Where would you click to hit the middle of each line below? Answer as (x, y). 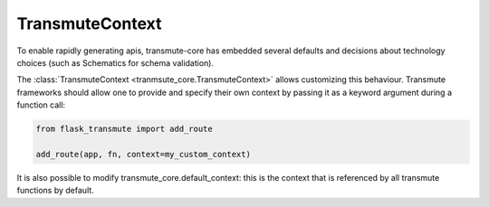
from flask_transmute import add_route (124, 129)
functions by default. (55, 191)
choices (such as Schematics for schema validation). (115, 62)
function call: (41, 105)
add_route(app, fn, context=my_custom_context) (143, 154)
